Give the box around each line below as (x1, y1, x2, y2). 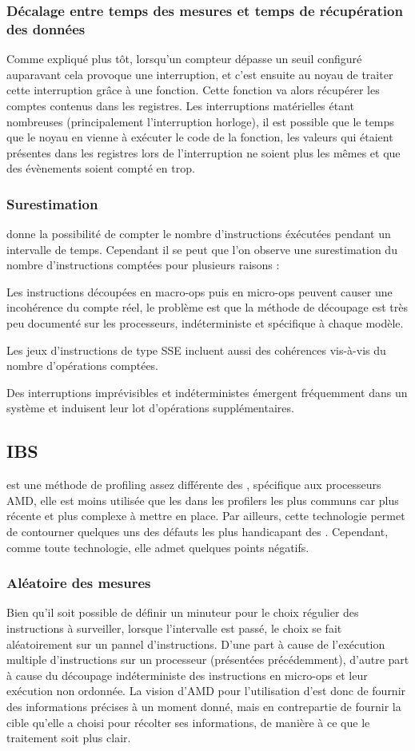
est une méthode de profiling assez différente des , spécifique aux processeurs (6, 476, 381, 493)
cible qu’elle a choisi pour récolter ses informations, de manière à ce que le (6, 713, 370, 730)
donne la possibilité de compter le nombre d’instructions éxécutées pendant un (6, 225, 391, 242)
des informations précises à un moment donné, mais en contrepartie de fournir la (6, 698, 401, 714)
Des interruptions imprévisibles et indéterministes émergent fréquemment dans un (6, 383, 408, 400)
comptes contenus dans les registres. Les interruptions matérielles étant (6, 97, 355, 113)
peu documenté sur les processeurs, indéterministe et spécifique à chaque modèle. (6, 315, 404, 332)
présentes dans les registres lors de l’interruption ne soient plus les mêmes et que (6, 144, 401, 161)
